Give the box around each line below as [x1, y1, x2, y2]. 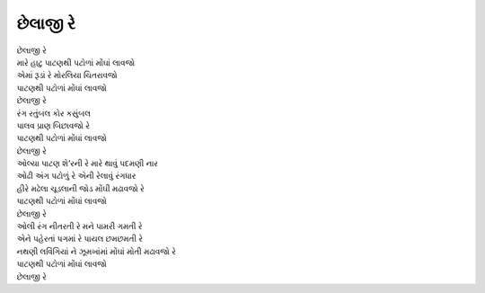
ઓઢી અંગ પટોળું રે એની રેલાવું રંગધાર [16, 171, 137, 182]
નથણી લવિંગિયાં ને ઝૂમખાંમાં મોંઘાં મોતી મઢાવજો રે [16, 245, 177, 256]
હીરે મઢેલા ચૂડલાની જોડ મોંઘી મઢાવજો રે [16, 182, 145, 193]
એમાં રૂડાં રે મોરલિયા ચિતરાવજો [16, 70, 118, 81]
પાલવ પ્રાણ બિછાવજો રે [16, 120, 90, 130]
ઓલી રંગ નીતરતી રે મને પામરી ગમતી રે [16, 221, 143, 232]
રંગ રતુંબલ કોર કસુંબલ [16, 108, 92, 119]
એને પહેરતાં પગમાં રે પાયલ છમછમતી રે [16, 234, 144, 244]
